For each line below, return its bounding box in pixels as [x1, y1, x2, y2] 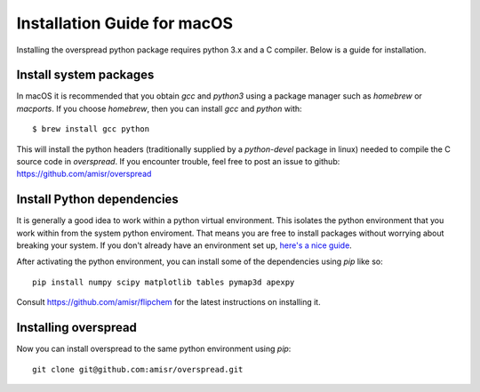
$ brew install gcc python [32, 124, 150, 134]
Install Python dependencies [16, 192, 180, 207]
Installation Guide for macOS [16, 13, 234, 33]
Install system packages [16, 68, 155, 83]
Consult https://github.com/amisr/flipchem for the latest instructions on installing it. [16, 297, 321, 308]
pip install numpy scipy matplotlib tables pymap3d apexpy [32, 276, 295, 287]
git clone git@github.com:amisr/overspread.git [32, 364, 244, 374]
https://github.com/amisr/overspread [16, 169, 152, 180]
